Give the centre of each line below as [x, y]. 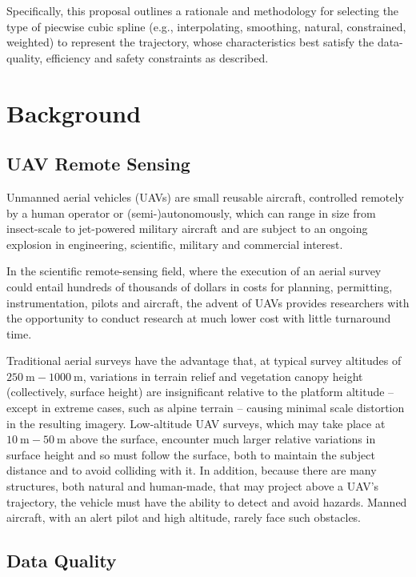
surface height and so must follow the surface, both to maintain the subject [191, 454]
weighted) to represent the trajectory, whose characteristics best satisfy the [190, 42]
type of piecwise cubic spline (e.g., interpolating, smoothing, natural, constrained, [206, 26]
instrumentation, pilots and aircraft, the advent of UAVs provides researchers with [208, 302]
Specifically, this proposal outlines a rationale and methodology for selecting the [203, 10]
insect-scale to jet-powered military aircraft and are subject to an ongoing [187, 228]
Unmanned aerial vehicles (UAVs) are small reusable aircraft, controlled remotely [205, 196]
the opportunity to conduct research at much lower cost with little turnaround [199, 318]
